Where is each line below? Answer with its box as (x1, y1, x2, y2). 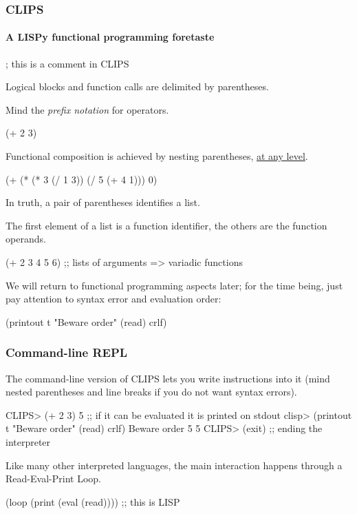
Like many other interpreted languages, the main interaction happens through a (6, 458, 343, 472)
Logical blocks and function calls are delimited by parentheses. (6, 79, 269, 94)
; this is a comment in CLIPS (6, 56, 129, 70)
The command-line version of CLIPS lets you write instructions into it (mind (6, 371, 330, 385)
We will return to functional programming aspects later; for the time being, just (6, 278, 343, 292)
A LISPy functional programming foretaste (6, 30, 215, 44)
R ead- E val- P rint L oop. (6, 471, 101, 486)
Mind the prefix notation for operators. (6, 102, 169, 116)
